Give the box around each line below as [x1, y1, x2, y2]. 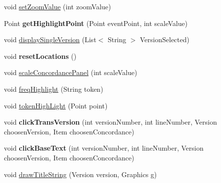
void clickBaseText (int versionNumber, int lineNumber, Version [4, 143, 204, 153]
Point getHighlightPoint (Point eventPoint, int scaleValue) [4, 18, 188, 28]
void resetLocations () [4, 51, 77, 61]
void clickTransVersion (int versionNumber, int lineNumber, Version [4, 117, 217, 127]
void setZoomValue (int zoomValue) [4, 1, 111, 11]
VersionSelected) [140, 34, 189, 45]
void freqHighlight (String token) [4, 83, 103, 94]
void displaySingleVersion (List [4, 34, 96, 45]
